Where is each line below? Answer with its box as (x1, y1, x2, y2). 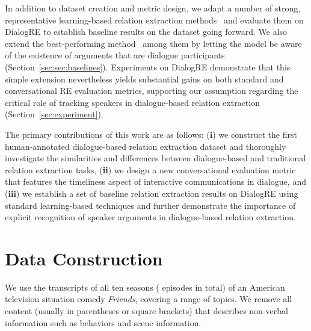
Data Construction (5, 246, 163, 270)
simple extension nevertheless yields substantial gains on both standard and (5, 72, 284, 85)
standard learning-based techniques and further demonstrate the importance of (5, 199, 296, 211)
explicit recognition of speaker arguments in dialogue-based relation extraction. (5, 211, 296, 223)
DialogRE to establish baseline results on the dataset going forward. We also (5, 25, 288, 38)
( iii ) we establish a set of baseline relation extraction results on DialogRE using (5, 187, 298, 199)
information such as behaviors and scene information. (5, 316, 202, 329)
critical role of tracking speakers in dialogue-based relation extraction (5, 96, 260, 108)
